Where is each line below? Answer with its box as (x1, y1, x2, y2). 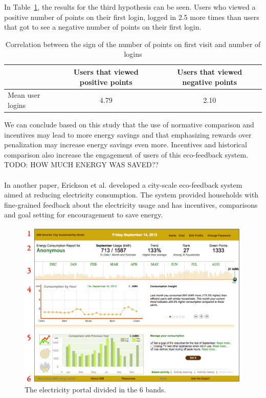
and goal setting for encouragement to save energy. (4, 209, 163, 220)
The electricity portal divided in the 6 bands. (25, 384, 166, 394)
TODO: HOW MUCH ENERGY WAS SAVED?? (4, 159, 159, 170)
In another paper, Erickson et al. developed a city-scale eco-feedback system (4, 179, 242, 190)
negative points (182, 76, 237, 87)
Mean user (8, 90, 40, 100)
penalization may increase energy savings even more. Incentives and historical (4, 139, 247, 150)
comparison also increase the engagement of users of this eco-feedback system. (4, 149, 249, 160)
